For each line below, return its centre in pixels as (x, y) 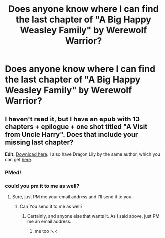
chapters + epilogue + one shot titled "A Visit (76, 127)
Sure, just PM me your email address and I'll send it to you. (72, 197)
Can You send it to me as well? (51, 206)
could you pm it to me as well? (42, 186)
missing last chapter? (39, 142)
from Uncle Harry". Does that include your (72, 135)
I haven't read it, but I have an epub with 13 (73, 119)
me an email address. (49, 221)
